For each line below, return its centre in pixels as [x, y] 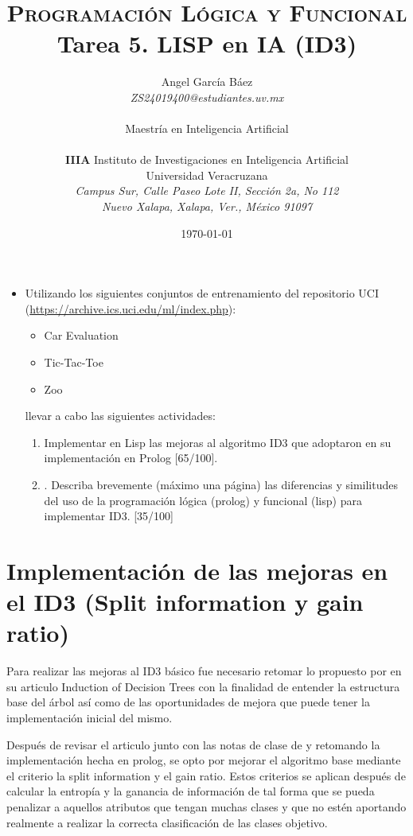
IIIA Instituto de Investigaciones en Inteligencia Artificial [207, 159]
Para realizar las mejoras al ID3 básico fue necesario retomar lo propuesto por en [204, 671]
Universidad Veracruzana [207, 175]
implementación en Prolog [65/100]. [131, 458]
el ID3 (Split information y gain [185, 602]
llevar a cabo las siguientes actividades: [120, 416]
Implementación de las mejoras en [197, 570]
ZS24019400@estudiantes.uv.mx [207, 97]
